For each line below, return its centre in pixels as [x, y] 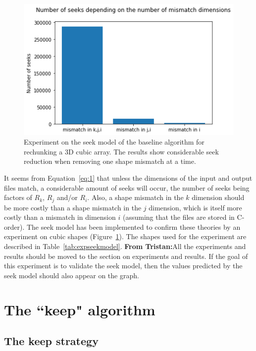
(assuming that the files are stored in [179, 217]
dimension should [218, 197]
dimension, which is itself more [195, 207]
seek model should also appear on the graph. [72, 275]
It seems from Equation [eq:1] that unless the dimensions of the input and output [128, 178]
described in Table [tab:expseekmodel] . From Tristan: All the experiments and [125, 246]
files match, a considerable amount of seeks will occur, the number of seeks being [127, 187]
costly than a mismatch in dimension [60, 217]
